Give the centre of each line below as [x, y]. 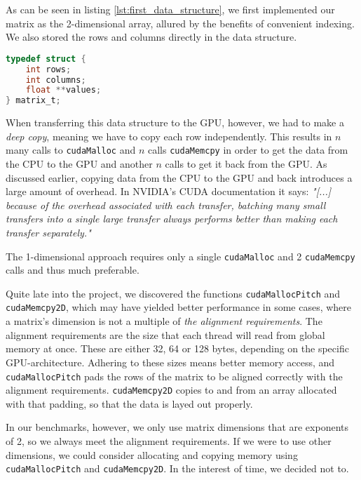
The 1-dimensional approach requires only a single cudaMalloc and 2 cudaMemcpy [180, 256]
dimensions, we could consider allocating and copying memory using [152, 454]
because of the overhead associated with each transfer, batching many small [166, 205]
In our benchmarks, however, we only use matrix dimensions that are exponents [177, 427]
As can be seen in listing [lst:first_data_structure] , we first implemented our [170, 9]
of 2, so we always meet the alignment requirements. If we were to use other [169, 441]
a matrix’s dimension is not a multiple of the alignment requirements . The [164, 321]
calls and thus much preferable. [73, 270]
